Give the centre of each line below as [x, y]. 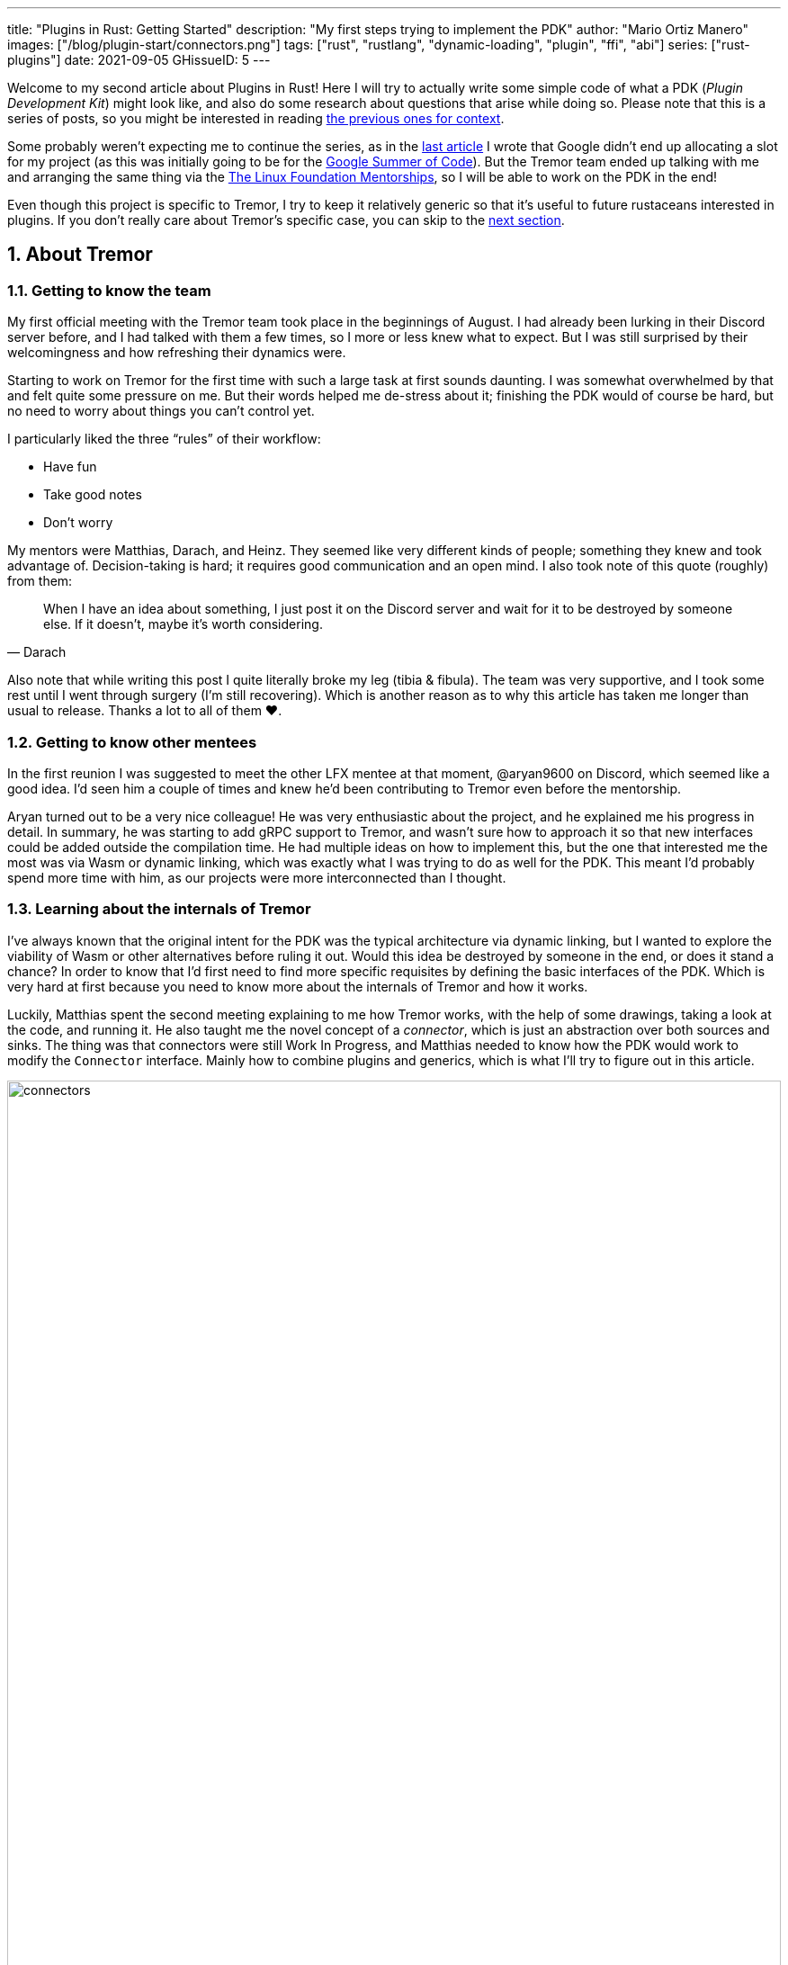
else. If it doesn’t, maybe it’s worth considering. [183, 624]
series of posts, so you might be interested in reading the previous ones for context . [256, 118]
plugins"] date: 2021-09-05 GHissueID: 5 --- [139, 60]
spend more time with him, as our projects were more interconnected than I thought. [257, 877]
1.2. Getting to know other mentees [132, 742]
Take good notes [93, 495]
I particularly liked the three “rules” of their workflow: [164, 439]
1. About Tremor [80, 255]
